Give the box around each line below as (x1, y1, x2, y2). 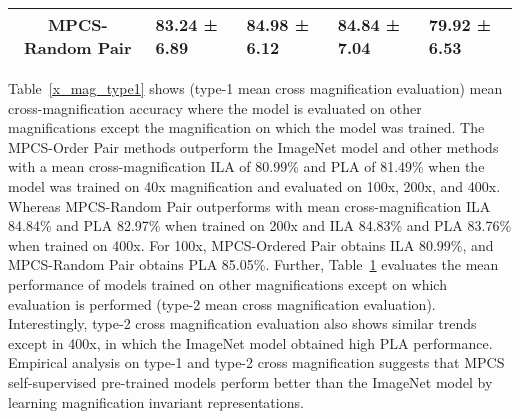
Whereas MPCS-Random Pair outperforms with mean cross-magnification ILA (8, 195, 491, 216)
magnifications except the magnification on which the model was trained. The (8, 117, 485, 138)
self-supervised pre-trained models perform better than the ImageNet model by (8, 371, 493, 392)
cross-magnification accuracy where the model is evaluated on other (8, 97, 422, 118)
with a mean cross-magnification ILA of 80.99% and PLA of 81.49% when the (8, 156, 485, 177)
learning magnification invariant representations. (8, 391, 304, 412)
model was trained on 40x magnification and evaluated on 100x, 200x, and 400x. (8, 175, 501, 196)
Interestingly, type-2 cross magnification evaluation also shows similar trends (8, 313, 477, 334)
